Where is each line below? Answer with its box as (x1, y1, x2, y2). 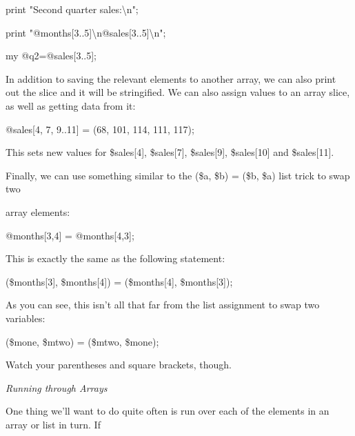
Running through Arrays (6, 380, 108, 395)
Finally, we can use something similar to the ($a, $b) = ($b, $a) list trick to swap (6, 168, 350, 182)
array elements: (6, 204, 70, 219)
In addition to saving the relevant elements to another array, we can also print (6, 71, 336, 86)
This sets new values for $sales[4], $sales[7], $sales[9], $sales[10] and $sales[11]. (6, 145, 334, 159)
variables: (6, 310, 45, 325)
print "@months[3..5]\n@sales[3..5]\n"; (6, 25, 166, 39)
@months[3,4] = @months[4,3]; (6, 228, 134, 242)
